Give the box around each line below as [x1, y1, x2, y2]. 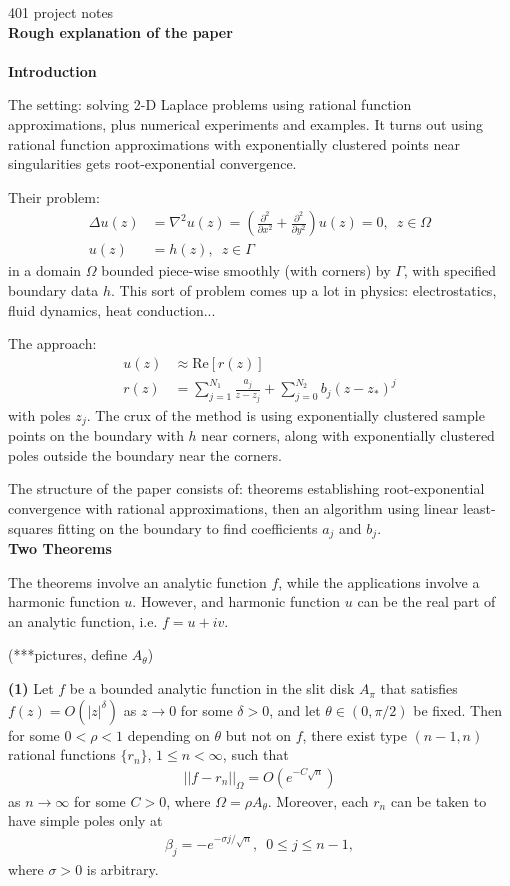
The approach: [8, 333, 97, 354]
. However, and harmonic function [132, 591, 341, 612]
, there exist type [302, 724, 407, 745]
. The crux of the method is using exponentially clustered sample [86, 404, 485, 425]
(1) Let [8, 678, 54, 699]
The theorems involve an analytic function [8, 571, 267, 592]
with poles [8, 404, 71, 425]
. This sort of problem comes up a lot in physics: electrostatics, [111, 280, 497, 300]
